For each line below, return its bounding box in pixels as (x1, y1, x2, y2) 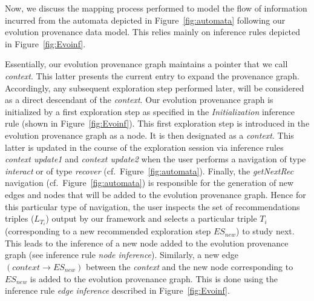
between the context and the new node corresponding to (86, 260, 293, 273)
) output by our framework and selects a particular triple (45, 212, 257, 225)
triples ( (5, 212, 34, 225)
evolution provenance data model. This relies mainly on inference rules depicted (5, 25, 301, 38)
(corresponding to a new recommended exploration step (5, 225, 211, 237)
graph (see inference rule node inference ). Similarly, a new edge (5, 248, 239, 261)
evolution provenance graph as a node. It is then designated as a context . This (5, 128, 294, 141)
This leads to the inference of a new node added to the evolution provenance (5, 236, 289, 249)
